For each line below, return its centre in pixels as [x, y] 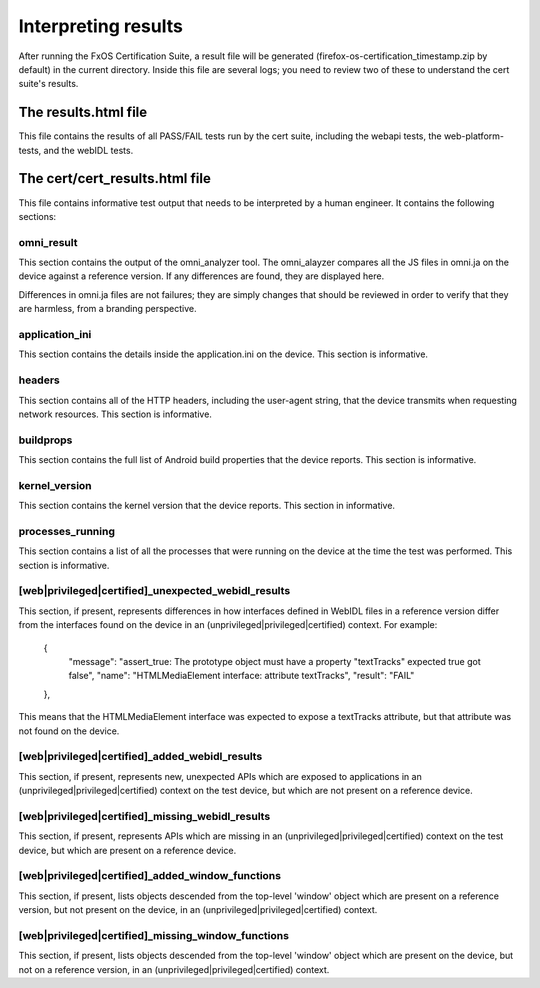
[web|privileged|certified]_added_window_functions [150, 876]
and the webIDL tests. [88, 150]
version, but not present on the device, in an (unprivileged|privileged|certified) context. [198, 910]
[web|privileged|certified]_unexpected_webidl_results [154, 591]
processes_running [66, 531]
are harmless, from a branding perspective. [107, 309]
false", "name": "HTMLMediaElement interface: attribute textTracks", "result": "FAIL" [241, 676]
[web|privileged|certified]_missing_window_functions [154, 935]
